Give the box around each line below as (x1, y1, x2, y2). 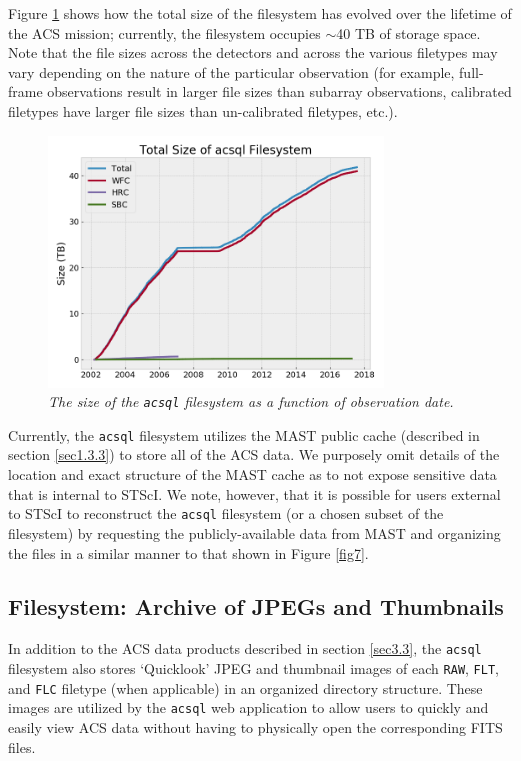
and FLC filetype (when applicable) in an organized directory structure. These (8, 677, 483, 698)
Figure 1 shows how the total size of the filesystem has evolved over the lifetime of (8, 3, 512, 23)
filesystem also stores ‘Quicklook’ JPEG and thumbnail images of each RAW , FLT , (8, 657, 499, 678)
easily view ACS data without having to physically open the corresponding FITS (8, 716, 503, 737)
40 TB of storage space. (336, 22, 481, 43)
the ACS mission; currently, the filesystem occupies (8, 22, 321, 43)
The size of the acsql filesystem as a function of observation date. (48, 391, 454, 412)
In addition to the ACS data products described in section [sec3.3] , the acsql (8, 638, 482, 659)
